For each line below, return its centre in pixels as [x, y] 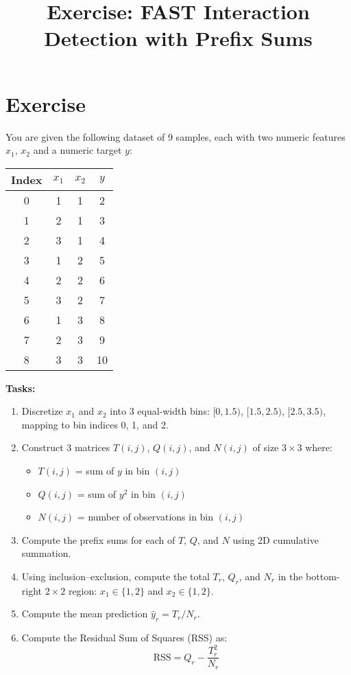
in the [290, 576]
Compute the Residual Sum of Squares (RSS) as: [124, 638]
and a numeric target [77, 150]
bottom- [323, 576]
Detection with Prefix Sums [178, 38]
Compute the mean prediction [85, 614]
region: [83, 590]
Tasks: [21, 388]
